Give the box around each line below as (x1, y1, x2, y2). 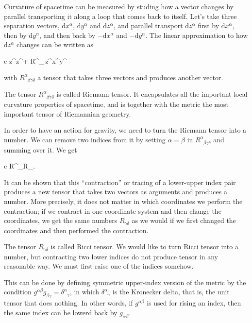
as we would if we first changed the (132, 215, 236, 225)
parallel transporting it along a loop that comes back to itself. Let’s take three (4, 11, 237, 21)
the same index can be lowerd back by (4, 307, 118, 317)
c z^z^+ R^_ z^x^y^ (4, 55, 67, 66)
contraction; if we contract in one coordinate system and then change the (4, 205, 221, 216)
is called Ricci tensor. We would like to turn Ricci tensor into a (50, 241, 238, 252)
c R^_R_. (4, 161, 35, 171)
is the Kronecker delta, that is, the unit (112, 287, 230, 297)
